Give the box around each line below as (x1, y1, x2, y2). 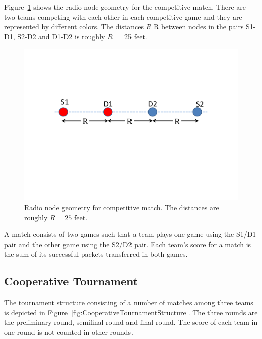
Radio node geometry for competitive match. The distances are (24, 202, 219, 213)
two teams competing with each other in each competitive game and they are (4, 11, 242, 22)
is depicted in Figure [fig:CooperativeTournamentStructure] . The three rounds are (4, 307, 258, 317)
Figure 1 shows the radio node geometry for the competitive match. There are (4, 2, 246, 12)
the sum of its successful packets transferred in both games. (4, 249, 188, 259)
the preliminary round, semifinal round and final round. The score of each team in (4, 317, 258, 327)
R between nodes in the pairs (153, 21, 244, 32)
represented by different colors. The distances (4, 21, 144, 32)
